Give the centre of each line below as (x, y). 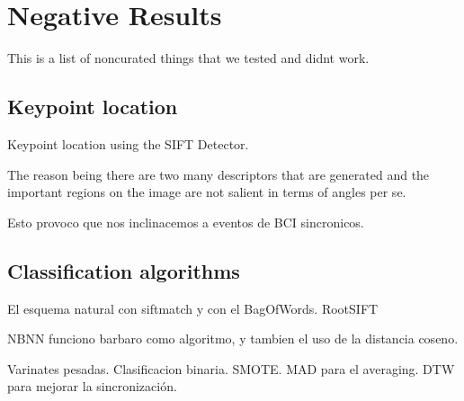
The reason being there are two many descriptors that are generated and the (219, 174)
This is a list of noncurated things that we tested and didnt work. (188, 58)
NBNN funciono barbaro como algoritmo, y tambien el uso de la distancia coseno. (233, 339)
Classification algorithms (124, 270)
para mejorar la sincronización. (92, 386)
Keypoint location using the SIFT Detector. (128, 143)
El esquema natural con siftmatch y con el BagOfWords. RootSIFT (193, 308)
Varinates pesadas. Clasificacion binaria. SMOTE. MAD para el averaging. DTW (231, 368)
